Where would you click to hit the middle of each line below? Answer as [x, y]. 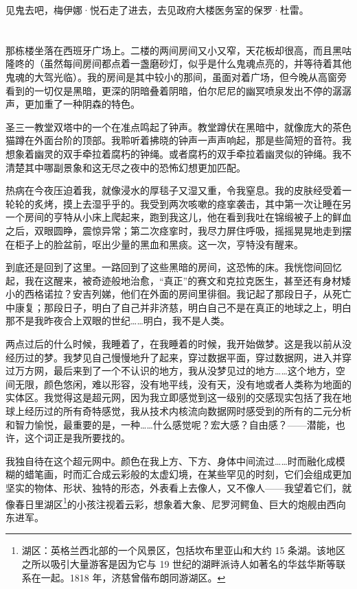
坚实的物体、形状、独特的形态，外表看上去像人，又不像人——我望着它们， [174, 488]
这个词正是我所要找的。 [77, 438]
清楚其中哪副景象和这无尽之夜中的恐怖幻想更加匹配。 [126, 167]
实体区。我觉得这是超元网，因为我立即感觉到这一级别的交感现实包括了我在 [174, 397]
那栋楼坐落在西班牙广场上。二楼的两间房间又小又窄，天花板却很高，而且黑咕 [178, 50]
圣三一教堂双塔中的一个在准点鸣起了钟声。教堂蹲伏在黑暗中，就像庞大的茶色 [178, 127]
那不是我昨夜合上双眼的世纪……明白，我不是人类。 [118, 321]
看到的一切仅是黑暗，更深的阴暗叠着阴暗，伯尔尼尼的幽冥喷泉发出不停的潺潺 [178, 90]
